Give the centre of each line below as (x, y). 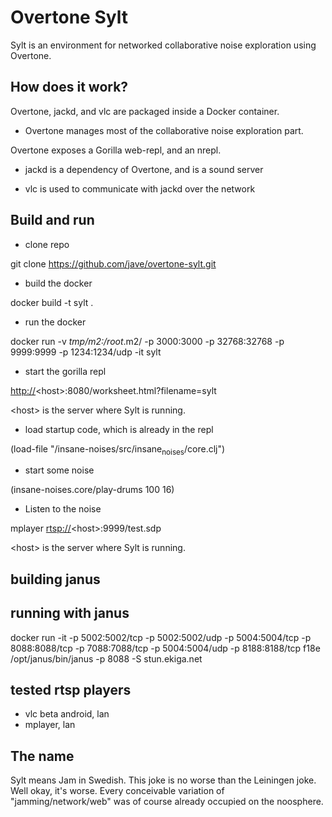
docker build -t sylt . (52, 302)
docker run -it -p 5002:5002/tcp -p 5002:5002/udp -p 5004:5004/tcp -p (161, 637)
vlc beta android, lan (67, 714)
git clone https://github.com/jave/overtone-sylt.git (113, 263)
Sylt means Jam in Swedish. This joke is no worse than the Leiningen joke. (163, 780)
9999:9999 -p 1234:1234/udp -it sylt (86, 352)
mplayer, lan (50, 725)
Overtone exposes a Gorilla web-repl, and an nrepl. (116, 150)
